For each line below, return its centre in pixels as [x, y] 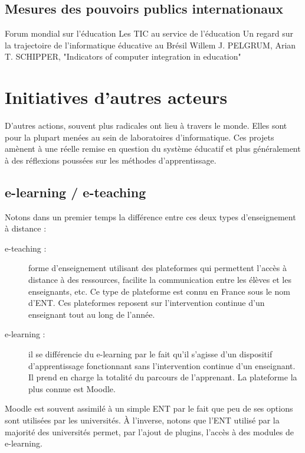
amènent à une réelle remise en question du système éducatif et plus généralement [153, 149]
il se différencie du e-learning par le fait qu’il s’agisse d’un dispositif [150, 354]
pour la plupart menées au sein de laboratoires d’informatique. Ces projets [140, 137]
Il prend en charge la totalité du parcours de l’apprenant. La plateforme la [163, 377]
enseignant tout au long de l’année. [92, 314]
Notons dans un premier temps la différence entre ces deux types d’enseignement [150, 216]
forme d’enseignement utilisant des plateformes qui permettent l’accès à [158, 268]
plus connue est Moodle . [72, 388]
